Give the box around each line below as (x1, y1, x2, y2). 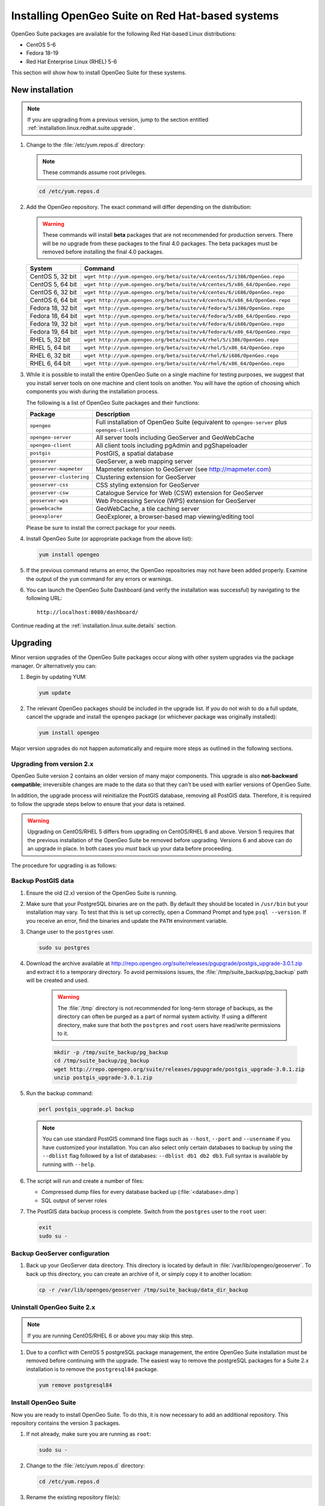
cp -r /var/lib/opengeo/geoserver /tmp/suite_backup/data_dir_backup (39, 1286, 249, 1293)
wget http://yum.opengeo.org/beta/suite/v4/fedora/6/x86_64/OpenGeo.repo (84, 328, 291, 335)
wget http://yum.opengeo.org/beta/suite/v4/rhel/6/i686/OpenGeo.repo (84, 352, 279, 358)
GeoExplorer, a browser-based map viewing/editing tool (95, 512, 254, 520)
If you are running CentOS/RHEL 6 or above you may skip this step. (27, 1332, 194, 1339)
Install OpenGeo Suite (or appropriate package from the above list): (26, 535, 193, 542)
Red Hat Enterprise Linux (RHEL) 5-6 (26, 58, 117, 65)
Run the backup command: (26, 1090, 93, 1097)
